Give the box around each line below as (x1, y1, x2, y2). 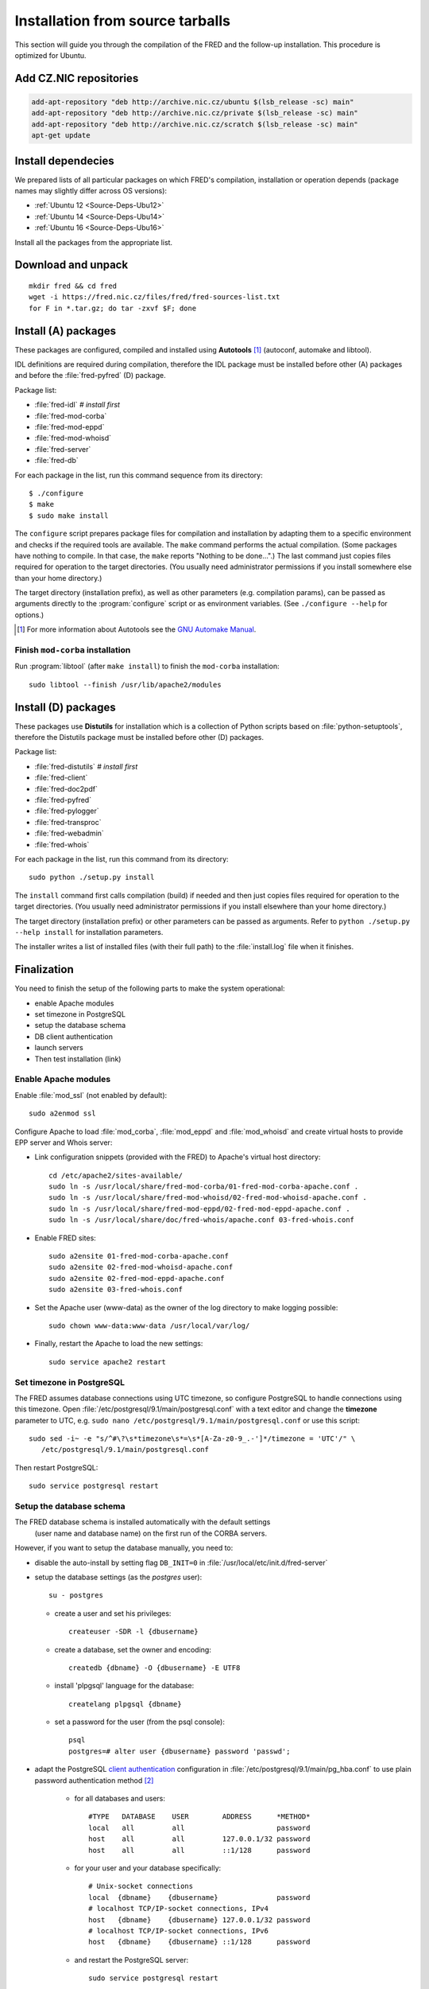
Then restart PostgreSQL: (14, 1462, 99, 1472)
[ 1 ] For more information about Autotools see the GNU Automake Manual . (17, 625, 257, 634)
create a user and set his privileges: (54, 1608, 172, 1618)
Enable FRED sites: (34, 1233, 97, 1243)
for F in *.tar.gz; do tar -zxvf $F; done (29, 303, 197, 313)
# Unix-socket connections (88, 1882, 194, 1891)
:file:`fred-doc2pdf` (34, 784, 99, 793)
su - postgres (48, 1591, 103, 1600)
